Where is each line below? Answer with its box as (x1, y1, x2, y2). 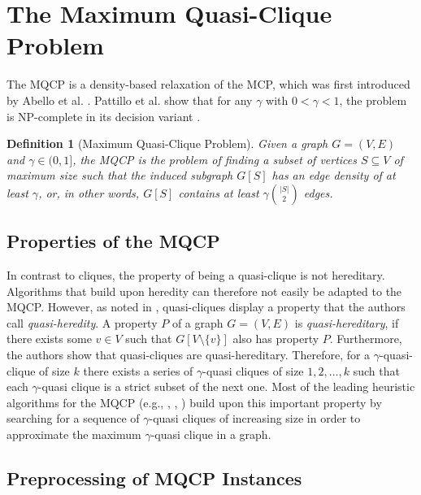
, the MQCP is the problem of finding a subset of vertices (72, 150, 358, 167)
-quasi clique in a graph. (150, 426, 271, 443)
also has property (232, 330, 319, 347)
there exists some (7, 330, 92, 347)
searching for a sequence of (7, 410, 140, 427)
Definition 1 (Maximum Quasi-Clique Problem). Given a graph (7, 135, 328, 152)
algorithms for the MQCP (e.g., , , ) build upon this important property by (7, 393, 382, 410)
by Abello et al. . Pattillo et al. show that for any (7, 91, 253, 108)
